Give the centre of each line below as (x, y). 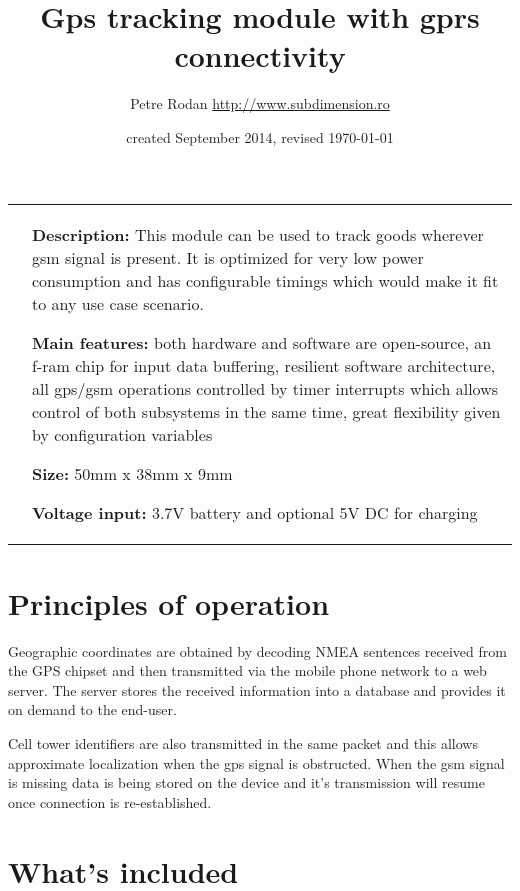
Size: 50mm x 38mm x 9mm (132, 473)
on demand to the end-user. (92, 709)
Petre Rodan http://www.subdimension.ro (260, 103)
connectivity (260, 55)
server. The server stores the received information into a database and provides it (257, 689)
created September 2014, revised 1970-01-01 (260, 136)
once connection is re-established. (110, 801)
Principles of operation (169, 602)
